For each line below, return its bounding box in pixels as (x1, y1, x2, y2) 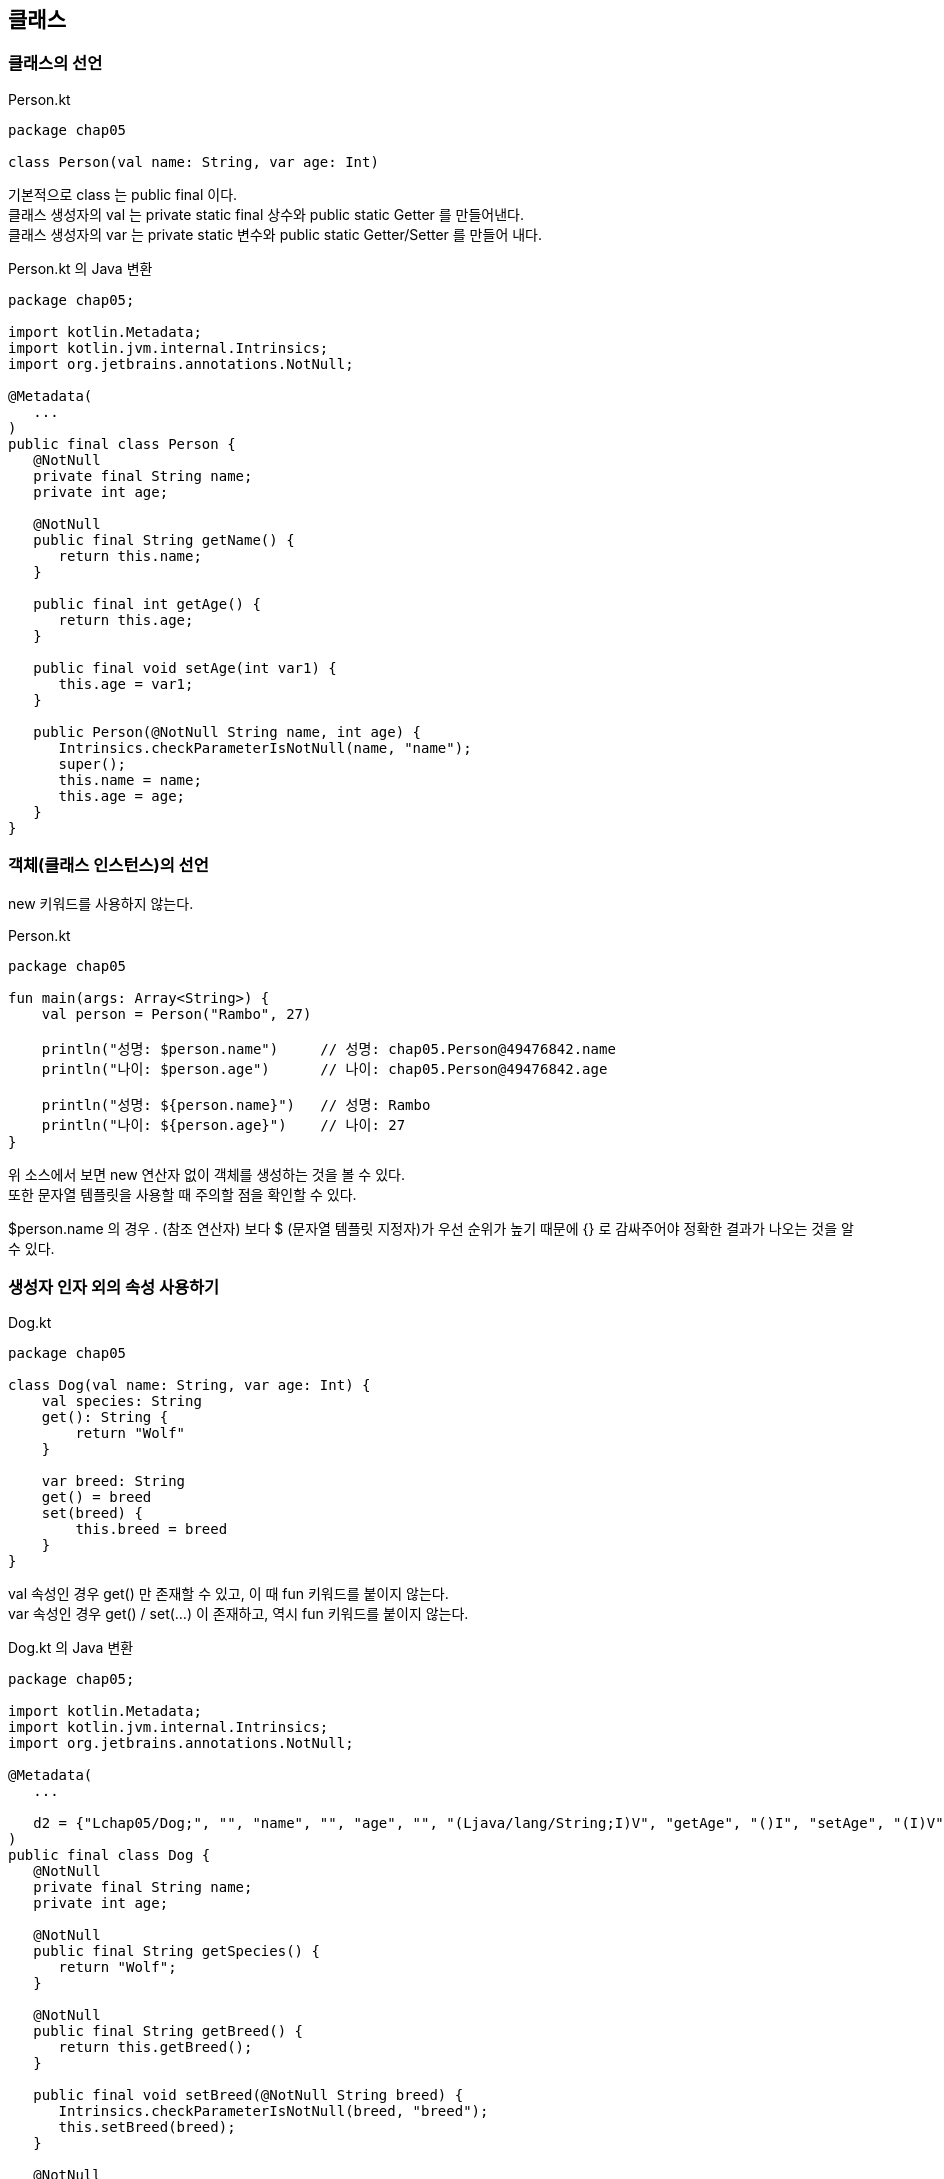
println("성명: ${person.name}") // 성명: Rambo (41, 1096, 431, 1113)
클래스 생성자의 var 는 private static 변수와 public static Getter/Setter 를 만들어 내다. (8, 225, 542, 243)
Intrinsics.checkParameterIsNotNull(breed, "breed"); (58, 2103, 489, 2120)
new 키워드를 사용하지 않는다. (8, 894, 194, 912)
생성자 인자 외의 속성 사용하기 (8, 1276, 220, 1297)
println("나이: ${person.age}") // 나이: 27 (41, 1116, 406, 1133)
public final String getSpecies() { (33, 1943, 320, 1960)
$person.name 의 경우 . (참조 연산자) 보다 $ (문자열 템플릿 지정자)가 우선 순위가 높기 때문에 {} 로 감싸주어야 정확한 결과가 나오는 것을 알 (8, 1219, 854, 1237)
